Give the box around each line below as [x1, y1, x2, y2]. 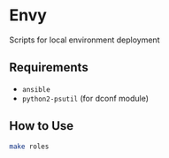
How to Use [9, 118, 74, 133]
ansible [21, 85, 50, 94]
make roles [9, 142, 50, 151]
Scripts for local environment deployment [9, 34, 160, 45]
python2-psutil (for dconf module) [21, 93, 149, 103]
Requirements [9, 60, 88, 75]
